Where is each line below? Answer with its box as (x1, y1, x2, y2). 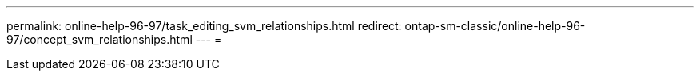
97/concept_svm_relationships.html (6, 33, 193, 46)
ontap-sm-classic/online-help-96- (404, 19, 586, 33)
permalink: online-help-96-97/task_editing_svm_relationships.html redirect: (6, 19, 402, 33)
